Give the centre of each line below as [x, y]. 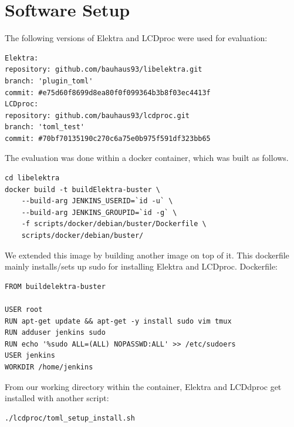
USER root [24, 310]
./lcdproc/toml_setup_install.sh [70, 418]
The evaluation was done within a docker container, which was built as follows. [147, 158]
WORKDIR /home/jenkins [49, 367]
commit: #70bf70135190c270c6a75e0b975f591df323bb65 [108, 138]
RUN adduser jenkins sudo [55, 333]
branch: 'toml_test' [45, 127]
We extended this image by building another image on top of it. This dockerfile [147, 255]
